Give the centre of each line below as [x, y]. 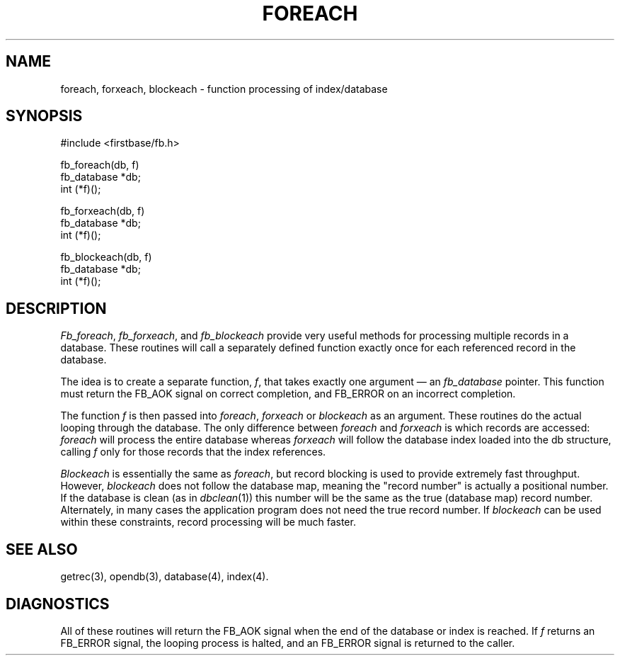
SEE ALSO [42, 549]
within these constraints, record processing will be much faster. [208, 522]
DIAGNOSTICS [58, 604]
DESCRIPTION [56, 308]
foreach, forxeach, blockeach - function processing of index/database [224, 89]
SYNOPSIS [44, 116]
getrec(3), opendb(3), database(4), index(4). [165, 577]
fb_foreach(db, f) [100, 165]
